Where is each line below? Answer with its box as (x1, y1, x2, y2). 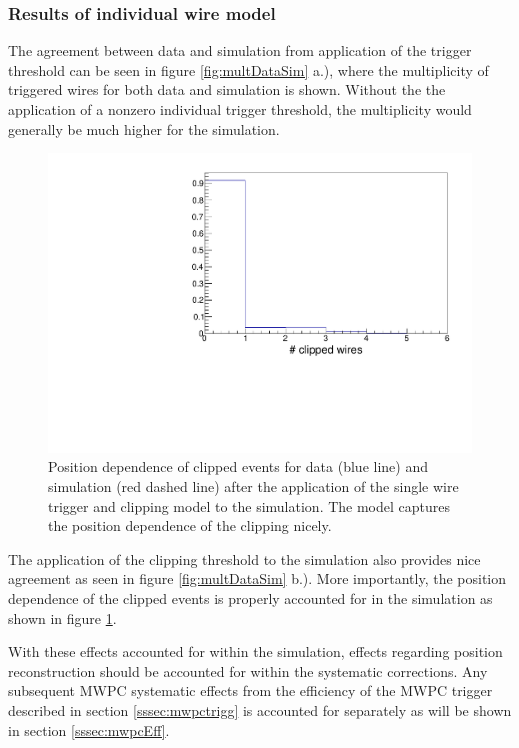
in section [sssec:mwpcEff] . (8, 719, 170, 740)
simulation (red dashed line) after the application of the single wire (48, 476, 459, 497)
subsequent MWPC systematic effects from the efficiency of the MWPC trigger (8, 680, 493, 701)
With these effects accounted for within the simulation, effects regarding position (8, 641, 503, 662)
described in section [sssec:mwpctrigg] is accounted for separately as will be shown (8, 699, 512, 720)
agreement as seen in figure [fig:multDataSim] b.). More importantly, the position (8, 568, 507, 589)
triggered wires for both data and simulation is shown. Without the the (8, 79, 446, 100)
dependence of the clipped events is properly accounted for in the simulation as (8, 588, 493, 608)
